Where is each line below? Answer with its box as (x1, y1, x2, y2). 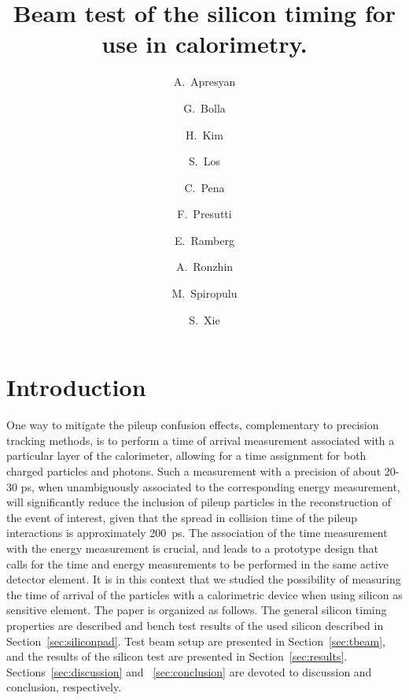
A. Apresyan (173, 73, 236, 90)
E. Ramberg (175, 231, 234, 248)
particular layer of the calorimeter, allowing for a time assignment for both (6, 447, 367, 464)
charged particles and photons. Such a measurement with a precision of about (6, 462, 381, 479)
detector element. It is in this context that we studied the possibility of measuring (6, 571, 401, 587)
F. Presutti (177, 206, 232, 222)
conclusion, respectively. (6, 679, 122, 695)
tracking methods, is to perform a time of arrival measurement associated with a (6, 431, 395, 448)
